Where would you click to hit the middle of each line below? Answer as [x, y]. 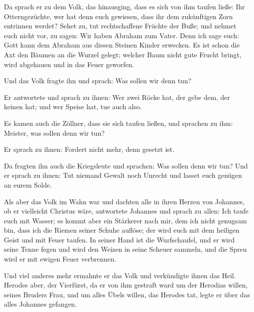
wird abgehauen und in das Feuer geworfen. [69, 64]
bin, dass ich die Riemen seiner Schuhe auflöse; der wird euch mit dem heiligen [122, 230]
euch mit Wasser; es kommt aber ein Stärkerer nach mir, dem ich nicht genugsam [126, 220]
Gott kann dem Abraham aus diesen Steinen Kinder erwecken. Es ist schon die [122, 45]
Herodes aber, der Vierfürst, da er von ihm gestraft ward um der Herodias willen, [126, 285]
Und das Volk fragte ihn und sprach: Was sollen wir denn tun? [98, 81]
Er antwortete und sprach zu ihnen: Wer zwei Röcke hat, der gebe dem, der [117, 97]
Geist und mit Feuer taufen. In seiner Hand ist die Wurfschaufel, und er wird [119, 239]
